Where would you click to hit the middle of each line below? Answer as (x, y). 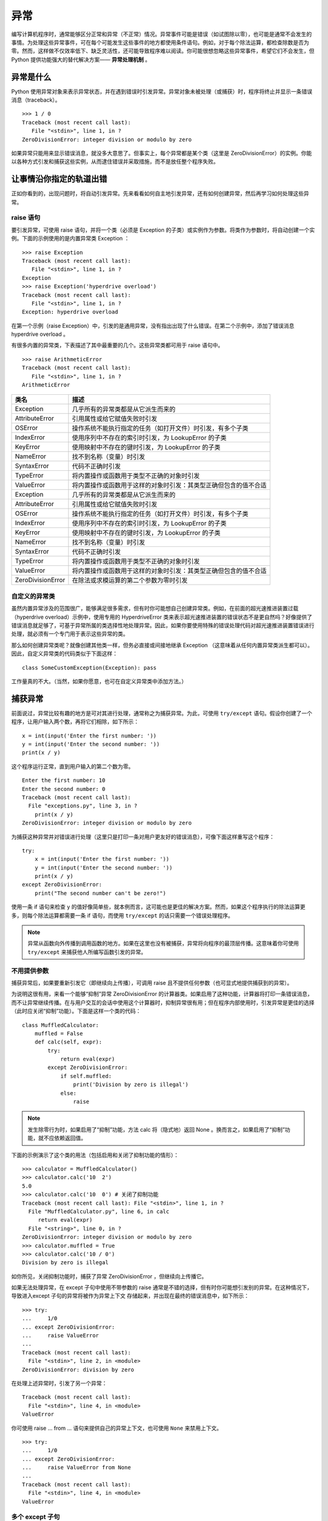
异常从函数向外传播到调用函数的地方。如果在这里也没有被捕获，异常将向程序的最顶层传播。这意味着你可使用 (163, 944)
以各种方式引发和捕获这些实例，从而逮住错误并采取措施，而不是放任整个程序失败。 (115, 162)
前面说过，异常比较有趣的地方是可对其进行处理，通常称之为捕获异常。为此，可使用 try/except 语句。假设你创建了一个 (162, 713)
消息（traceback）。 (36, 100)
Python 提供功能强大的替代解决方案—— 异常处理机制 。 (81, 59)
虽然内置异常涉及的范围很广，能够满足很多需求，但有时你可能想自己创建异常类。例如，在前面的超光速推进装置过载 (155, 608)
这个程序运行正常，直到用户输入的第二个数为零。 (72, 766)
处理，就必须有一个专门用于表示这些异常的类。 (70, 634)
